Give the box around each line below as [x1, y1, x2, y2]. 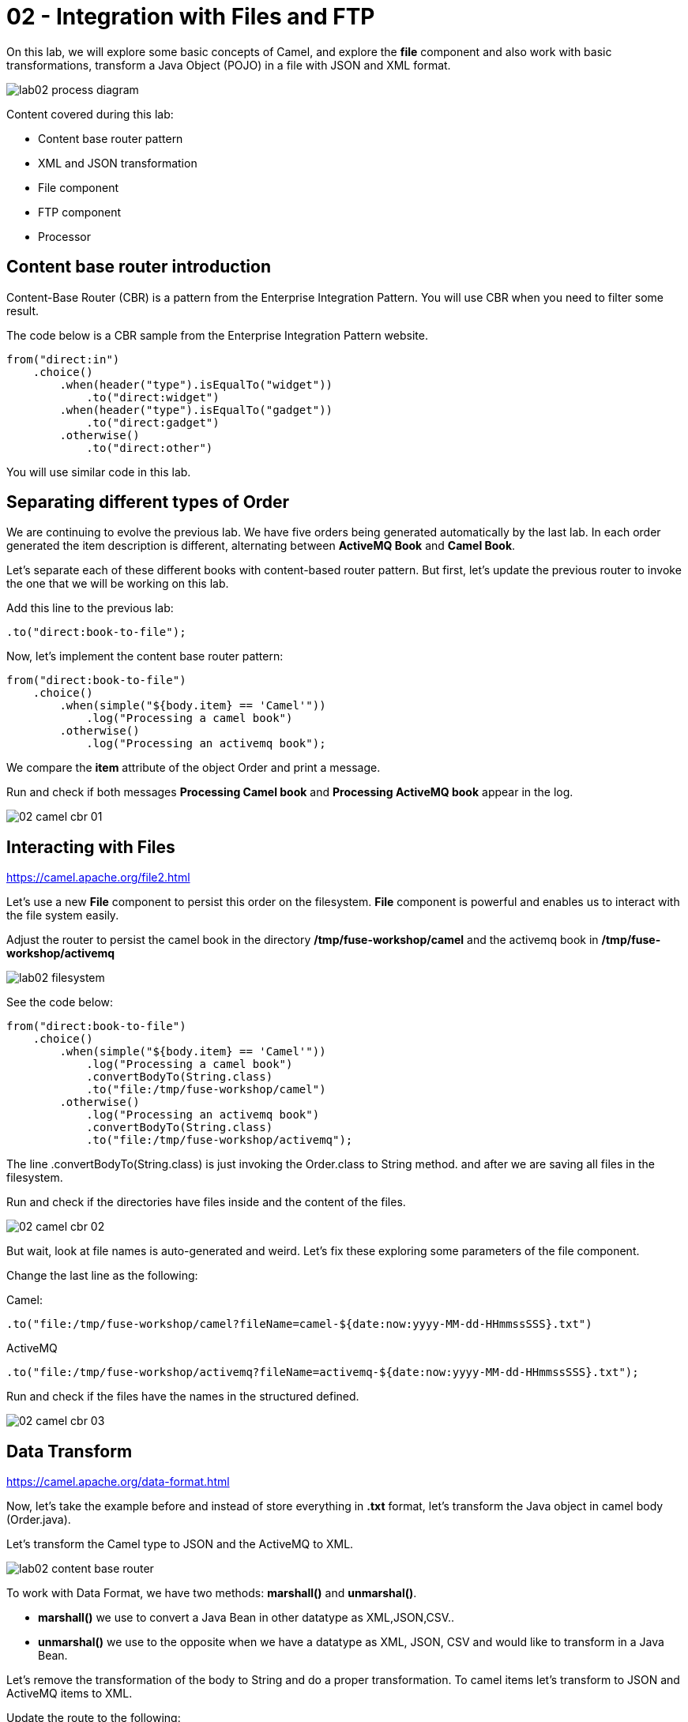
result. [6, 303, 39, 318]
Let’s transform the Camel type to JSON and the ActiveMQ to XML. [6, 1537, 354, 1551]
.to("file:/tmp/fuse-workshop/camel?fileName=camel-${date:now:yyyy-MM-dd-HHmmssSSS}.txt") [6, 1318, 592, 1331]
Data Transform [6, 1441, 133, 1461]
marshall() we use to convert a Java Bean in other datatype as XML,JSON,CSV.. [38, 1611, 455, 1625]
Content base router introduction [6, 257, 271, 277]
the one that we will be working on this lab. [6, 577, 229, 591]
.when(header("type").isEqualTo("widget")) [59, 378, 333, 391]
